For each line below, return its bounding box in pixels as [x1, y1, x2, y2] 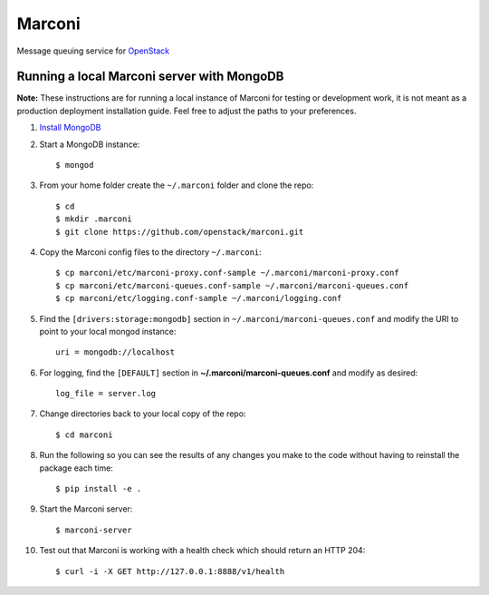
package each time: [39, 463, 113, 473]
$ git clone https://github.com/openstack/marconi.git [55, 227, 304, 237]
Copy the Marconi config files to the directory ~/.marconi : [39, 246, 262, 258]
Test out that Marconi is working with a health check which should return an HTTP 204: [39, 545, 366, 556]
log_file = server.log [55, 388, 157, 399]
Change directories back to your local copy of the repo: [39, 408, 246, 419]
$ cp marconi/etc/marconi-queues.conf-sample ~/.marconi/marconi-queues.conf [55, 280, 409, 290]
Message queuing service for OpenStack [16, 45, 170, 56]
